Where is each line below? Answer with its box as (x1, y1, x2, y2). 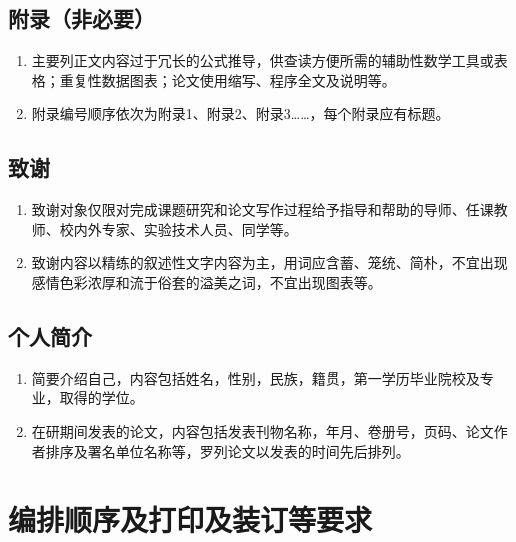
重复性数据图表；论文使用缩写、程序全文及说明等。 (59, 69, 396, 90)
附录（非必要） (8, 3, 155, 34)
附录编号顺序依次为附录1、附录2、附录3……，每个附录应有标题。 (31, 103, 450, 124)
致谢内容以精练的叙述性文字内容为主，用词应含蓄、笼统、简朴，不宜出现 (31, 252, 508, 273)
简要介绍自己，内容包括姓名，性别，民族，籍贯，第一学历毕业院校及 (31, 367, 480, 388)
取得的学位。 (59, 387, 144, 408)
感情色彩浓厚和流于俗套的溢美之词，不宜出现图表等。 (31, 271, 382, 292)
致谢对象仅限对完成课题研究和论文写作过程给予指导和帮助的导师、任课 (31, 199, 494, 220)
